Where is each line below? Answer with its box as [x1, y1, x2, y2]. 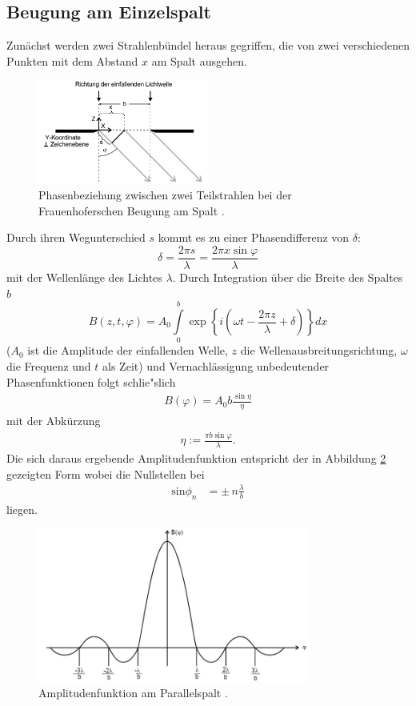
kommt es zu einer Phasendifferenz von [158, 229, 350, 246]
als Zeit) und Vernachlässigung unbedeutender [102, 357, 330, 374]
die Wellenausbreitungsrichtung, [240, 342, 398, 359]
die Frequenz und [6, 357, 91, 374]
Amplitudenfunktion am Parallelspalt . [38, 684, 228, 701]
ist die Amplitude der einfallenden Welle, [27, 342, 228, 359]
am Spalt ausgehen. [151, 52, 247, 69]
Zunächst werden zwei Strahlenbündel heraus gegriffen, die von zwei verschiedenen [6, 37, 410, 54]
